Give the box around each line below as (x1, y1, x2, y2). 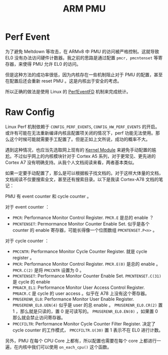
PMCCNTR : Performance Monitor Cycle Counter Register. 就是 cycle (12, 248, 147, 254)
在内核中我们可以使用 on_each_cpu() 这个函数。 (14, 344, 112, 350)
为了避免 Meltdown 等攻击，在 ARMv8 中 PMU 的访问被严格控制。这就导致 (5, 48, 159, 54)
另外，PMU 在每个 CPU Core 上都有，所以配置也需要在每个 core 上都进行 (5, 337, 157, 343)
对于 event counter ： (5, 204, 50, 210)
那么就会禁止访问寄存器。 (12, 314, 66, 320)
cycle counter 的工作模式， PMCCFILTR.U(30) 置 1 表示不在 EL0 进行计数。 (12, 327, 163, 333)
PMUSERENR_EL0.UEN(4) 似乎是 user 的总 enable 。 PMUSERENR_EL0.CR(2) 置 (12, 302, 163, 308)
